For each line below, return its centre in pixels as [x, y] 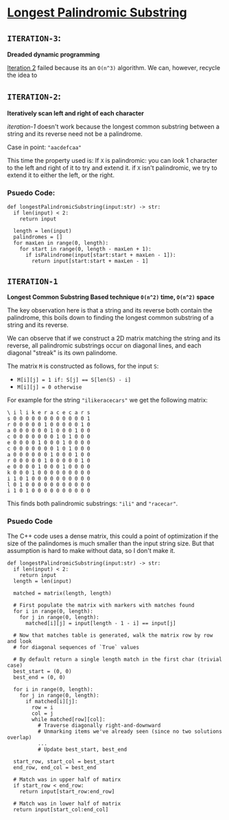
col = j [43, 714]
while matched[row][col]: [69, 720]
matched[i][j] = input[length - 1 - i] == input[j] [100, 624]
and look [20, 641]
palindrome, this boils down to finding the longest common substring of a [110, 317]
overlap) [20, 738]
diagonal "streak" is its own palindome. [62, 352]
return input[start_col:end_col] [61, 810]
